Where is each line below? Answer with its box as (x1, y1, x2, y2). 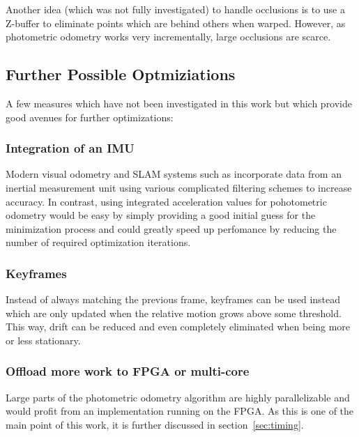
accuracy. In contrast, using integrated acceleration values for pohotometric (6, 194, 327, 208)
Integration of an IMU (6, 139, 135, 157)
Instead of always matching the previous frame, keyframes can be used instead (6, 292, 341, 307)
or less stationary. (6, 332, 81, 347)
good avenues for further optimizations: (6, 109, 174, 124)
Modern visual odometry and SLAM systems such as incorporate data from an (6, 167, 342, 181)
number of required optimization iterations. (6, 235, 191, 250)
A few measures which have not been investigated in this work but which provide (6, 95, 353, 110)
